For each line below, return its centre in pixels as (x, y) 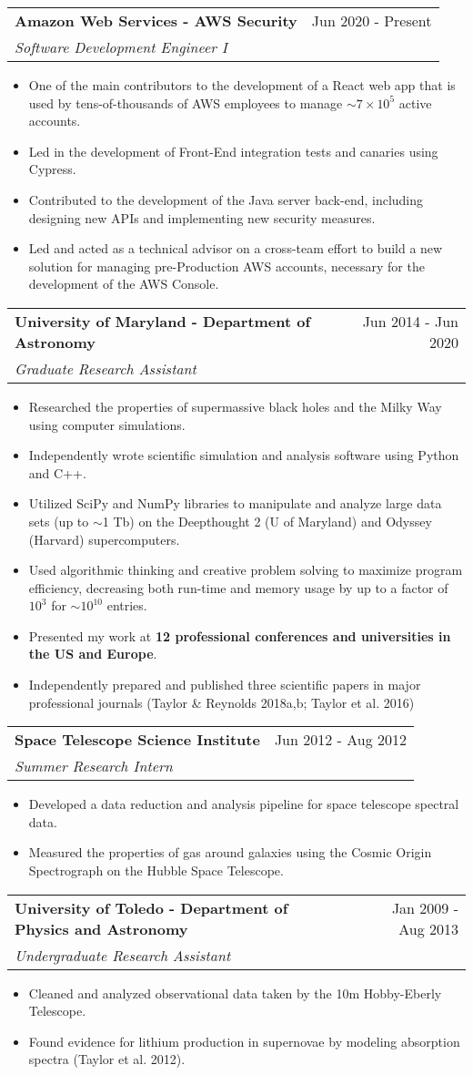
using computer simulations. (107, 424)
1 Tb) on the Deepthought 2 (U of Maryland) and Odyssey (267, 521)
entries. (127, 605)
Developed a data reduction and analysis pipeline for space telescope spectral (244, 804)
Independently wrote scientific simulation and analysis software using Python (244, 455)
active (415, 102)
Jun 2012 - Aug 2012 (340, 740)
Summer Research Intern (94, 766)
